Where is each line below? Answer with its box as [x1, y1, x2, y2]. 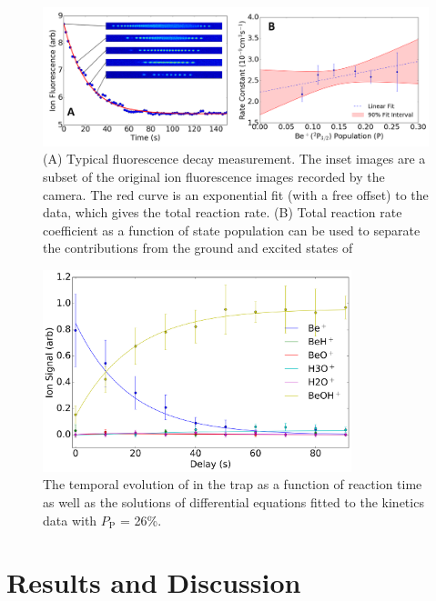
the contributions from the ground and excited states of [43, 238, 353, 257]
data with [43, 510, 97, 529]
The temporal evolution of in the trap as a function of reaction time [43, 475, 422, 494]
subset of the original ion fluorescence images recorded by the [43, 166, 385, 185]
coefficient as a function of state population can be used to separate [43, 220, 421, 239]
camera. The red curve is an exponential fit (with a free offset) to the [43, 185, 429, 204]
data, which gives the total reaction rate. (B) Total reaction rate [43, 203, 402, 222]
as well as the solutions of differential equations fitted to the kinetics [43, 492, 424, 511]
